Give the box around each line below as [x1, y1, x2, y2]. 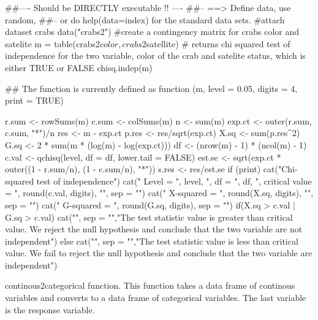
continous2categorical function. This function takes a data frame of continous [5, 279, 295, 292]
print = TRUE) [5, 94, 64, 107]
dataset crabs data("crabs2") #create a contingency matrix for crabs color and [5, 25, 300, 38]
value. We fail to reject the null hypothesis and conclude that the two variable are [5, 246, 312, 259]
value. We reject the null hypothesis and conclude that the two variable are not [5, 223, 303, 235]
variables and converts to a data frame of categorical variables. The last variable [5, 291, 306, 304]
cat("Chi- [263, 162, 298, 175]
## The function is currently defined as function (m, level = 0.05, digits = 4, [5, 82, 298, 94]
